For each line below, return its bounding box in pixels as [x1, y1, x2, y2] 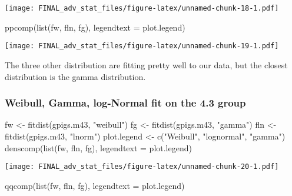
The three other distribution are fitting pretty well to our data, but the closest [5, 58, 288, 71]
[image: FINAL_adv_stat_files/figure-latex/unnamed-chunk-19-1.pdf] [5, 42, 279, 51]
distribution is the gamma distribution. [5, 70, 146, 82]
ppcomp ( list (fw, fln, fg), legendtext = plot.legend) [5, 21, 185, 33]
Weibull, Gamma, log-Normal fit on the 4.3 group [5, 95, 246, 110]
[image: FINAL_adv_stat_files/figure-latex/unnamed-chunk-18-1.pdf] [5, 4, 279, 12]
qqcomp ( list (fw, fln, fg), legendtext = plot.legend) [5, 179, 185, 191]
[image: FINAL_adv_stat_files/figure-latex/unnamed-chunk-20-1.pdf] [5, 162, 279, 171]
